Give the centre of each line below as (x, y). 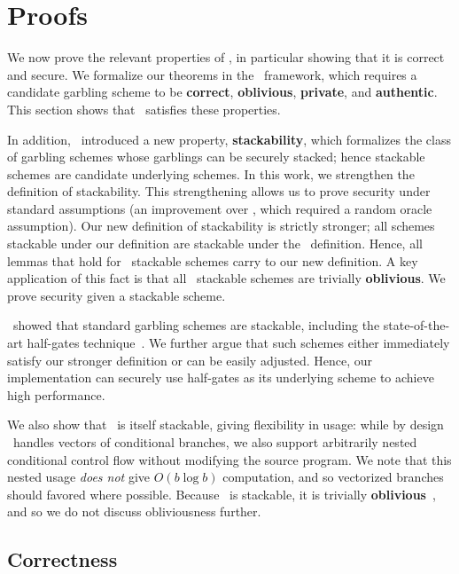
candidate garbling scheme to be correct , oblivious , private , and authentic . (222, 92)
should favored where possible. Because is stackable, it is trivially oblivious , (222, 494)
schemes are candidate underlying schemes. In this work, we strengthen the (211, 173)
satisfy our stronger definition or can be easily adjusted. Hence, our (190, 360)
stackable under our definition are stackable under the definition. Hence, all (215, 244)
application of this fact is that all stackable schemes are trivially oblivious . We (226, 278)
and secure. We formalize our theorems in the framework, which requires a (212, 74)
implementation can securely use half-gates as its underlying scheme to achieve (221, 377)
